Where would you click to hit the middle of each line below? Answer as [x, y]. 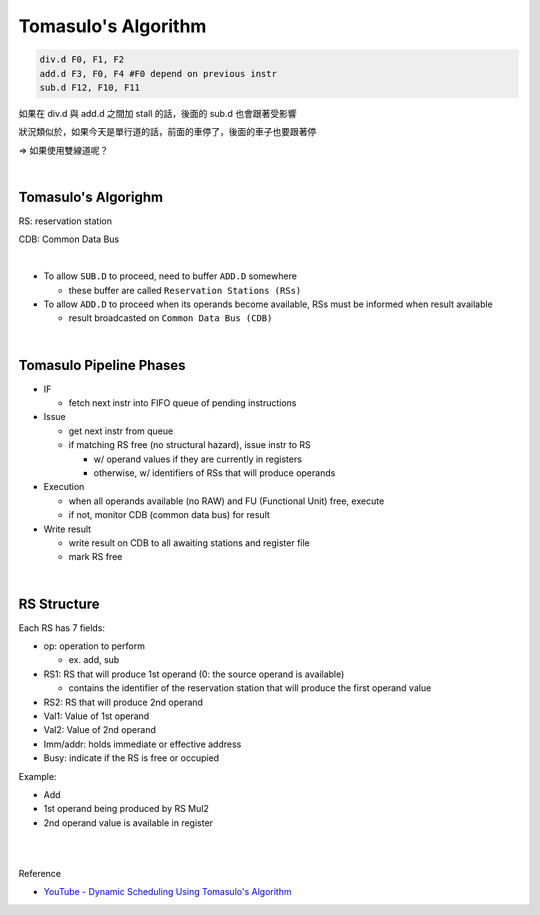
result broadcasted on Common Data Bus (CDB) [170, 318]
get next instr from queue [121, 431]
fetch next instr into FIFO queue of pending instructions [182, 403]
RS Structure [59, 603]
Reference [40, 873]
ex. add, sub [94, 660]
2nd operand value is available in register [128, 822]
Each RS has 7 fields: [61, 627]
